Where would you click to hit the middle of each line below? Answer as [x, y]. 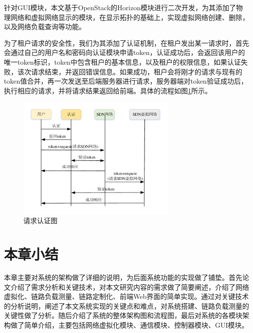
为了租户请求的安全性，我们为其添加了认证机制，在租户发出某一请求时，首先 [126, 43]
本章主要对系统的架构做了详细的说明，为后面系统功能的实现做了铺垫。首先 [123, 277]
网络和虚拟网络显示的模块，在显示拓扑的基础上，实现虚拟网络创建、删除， [130, 17]
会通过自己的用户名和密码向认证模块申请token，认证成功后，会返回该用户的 [125, 52]
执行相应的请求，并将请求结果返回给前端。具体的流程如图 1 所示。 [108, 90]
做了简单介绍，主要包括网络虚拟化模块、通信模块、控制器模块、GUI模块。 [129, 324]
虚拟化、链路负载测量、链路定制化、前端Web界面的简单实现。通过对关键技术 [126, 296]
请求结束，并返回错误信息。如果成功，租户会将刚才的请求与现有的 [136, 71]
